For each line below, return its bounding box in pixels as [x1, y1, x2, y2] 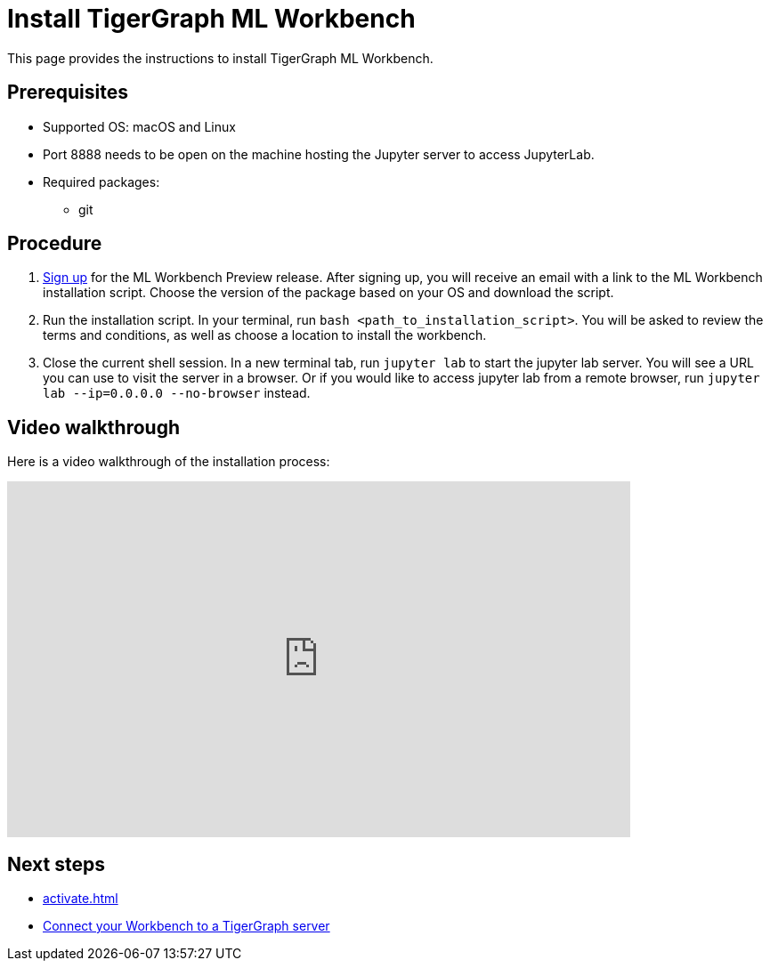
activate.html [43, 891, 118, 907]
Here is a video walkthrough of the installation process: [7, 454, 330, 470]
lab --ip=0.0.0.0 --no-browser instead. [43, 385, 311, 401]
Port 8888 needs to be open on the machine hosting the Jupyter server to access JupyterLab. [43, 146, 595, 162]
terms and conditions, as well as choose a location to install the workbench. [43, 327, 487, 343]
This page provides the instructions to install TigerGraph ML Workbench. [7, 50, 434, 66]
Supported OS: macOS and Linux [43, 118, 236, 134]
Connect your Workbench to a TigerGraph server [43, 918, 330, 934]
